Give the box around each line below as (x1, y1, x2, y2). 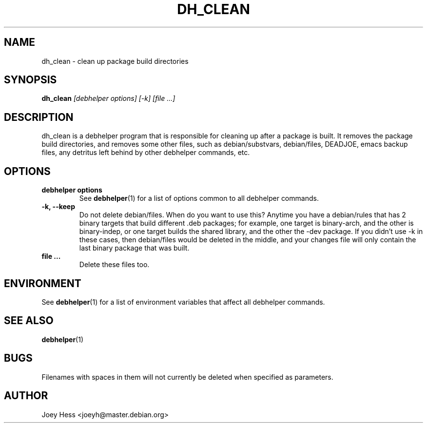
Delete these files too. (79, 260, 150, 269)
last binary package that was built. (79, 244, 190, 252)
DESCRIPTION (4, 111, 74, 123)
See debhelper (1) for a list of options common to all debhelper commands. (79, 194, 319, 203)
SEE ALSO (4, 314, 54, 327)
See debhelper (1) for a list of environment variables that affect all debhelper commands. (41, 297, 325, 306)
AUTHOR (4, 389, 48, 402)
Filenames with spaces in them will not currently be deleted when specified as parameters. (41, 372, 333, 381)
